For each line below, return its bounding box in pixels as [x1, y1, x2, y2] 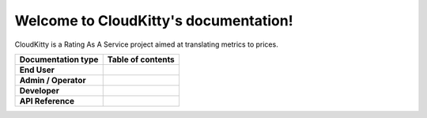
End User [19, 64, 55, 75]
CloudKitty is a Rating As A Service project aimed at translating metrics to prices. [14, 40, 278, 49]
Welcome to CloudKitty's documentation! [14, 12, 293, 29]
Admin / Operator [19, 74, 86, 86]
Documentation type [19, 54, 99, 65]
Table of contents [107, 54, 176, 65]
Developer [19, 85, 59, 96]
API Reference [19, 95, 75, 106]
